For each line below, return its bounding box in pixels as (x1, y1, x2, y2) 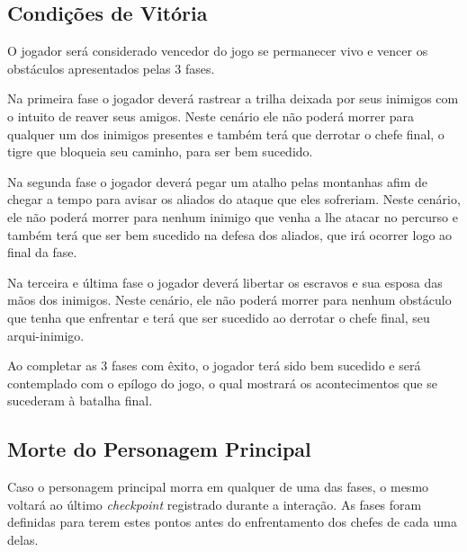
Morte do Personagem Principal (7, 435, 311, 463)
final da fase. (7, 243, 77, 262)
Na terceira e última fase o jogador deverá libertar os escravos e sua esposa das (7, 272, 443, 291)
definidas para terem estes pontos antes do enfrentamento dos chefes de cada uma (7, 512, 457, 531)
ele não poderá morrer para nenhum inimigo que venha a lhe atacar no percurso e (7, 207, 458, 226)
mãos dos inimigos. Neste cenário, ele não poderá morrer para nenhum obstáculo (7, 290, 452, 309)
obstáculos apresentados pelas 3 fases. (7, 58, 215, 77)
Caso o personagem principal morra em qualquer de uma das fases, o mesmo (7, 477, 429, 496)
